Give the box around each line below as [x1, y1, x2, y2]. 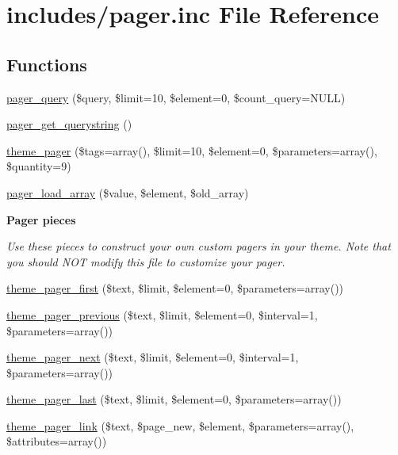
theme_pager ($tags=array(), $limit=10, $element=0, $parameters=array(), [6, 142, 377, 159]
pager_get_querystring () [6, 116, 132, 132]
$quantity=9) [6, 158, 71, 174]
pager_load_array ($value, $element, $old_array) [6, 184, 249, 201]
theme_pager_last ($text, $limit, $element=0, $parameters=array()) [6, 391, 342, 407]
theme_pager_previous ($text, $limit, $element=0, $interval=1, [6, 306, 318, 323]
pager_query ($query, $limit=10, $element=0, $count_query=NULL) [6, 89, 346, 105]
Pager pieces [6, 211, 76, 227]
